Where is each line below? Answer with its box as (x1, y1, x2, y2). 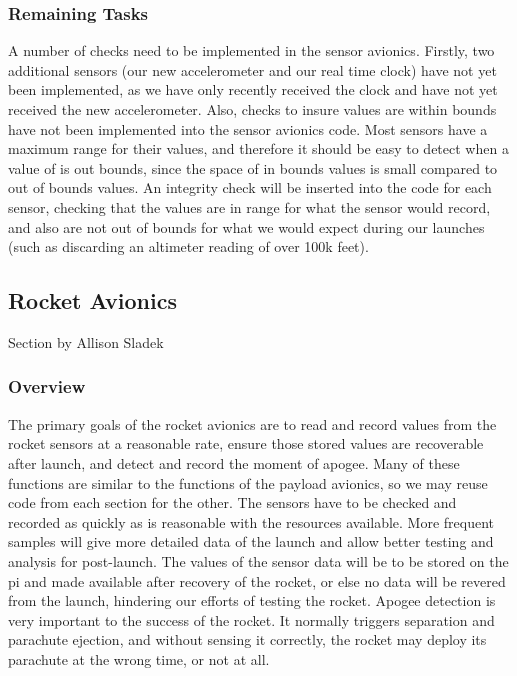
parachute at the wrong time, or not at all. (8, 648, 270, 669)
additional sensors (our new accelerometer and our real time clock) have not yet (8, 59, 497, 80)
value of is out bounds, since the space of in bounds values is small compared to (8, 157, 498, 178)
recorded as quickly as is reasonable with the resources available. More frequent (8, 511, 495, 532)
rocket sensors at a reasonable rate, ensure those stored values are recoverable (8, 433, 484, 454)
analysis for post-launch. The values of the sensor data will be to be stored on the (8, 550, 509, 571)
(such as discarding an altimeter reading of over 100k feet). (8, 236, 369, 257)
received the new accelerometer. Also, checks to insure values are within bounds (8, 99, 497, 119)
